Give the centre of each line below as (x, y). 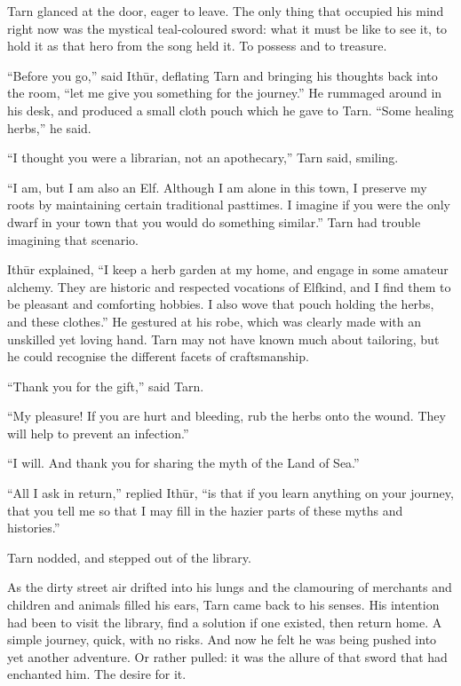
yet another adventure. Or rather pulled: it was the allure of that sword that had (227, 656)
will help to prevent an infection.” (98, 433)
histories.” (34, 528)
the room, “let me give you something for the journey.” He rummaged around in (225, 93)
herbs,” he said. (49, 127)
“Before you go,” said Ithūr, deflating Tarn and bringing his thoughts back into (223, 75)
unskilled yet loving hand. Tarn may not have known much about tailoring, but (223, 339)
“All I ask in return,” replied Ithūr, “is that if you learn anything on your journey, (230, 493)
